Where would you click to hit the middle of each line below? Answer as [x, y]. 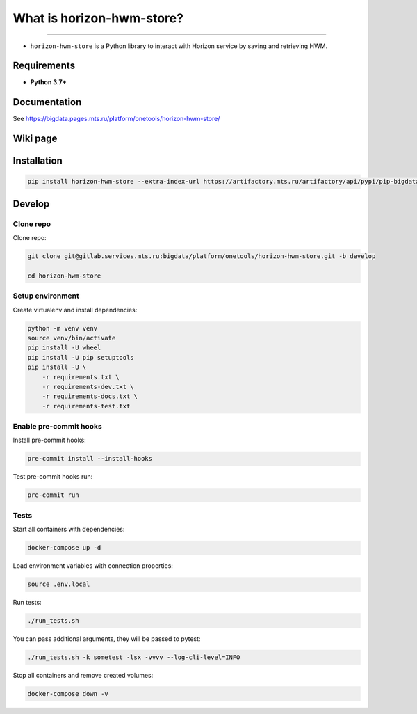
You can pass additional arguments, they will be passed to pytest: [107, 639]
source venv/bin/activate [72, 338]
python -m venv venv [62, 328]
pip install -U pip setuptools [81, 357]
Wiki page [35, 139]
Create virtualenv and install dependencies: [75, 310]
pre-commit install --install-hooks [90, 459]
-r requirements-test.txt [86, 406]
